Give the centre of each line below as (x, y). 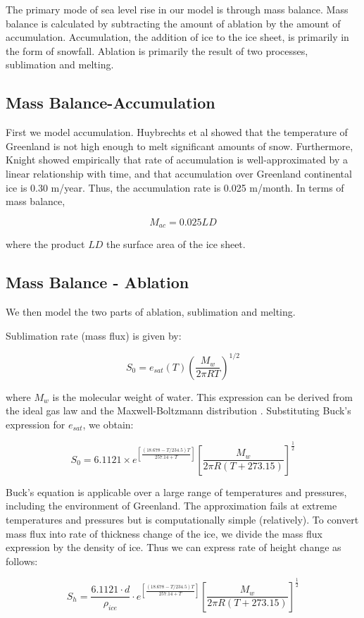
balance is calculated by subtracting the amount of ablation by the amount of (173, 23)
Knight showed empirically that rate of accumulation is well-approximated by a (177, 160)
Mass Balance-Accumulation (111, 103)
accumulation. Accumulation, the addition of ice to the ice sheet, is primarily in (177, 37)
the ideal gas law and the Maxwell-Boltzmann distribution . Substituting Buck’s (178, 410)
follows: (22, 561)
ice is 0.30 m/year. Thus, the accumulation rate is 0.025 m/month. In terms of (175, 187)
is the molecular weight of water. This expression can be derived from (202, 396)
